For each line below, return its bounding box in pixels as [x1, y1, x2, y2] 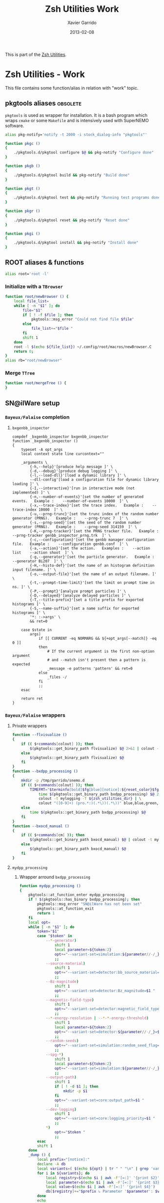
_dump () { [28, 1152, 50, 1157]
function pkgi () [5, 231, 41, 236]
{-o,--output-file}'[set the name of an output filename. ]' [30, 572, 157, 576]
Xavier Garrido [67, 20, 97, 26]
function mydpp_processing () [19, 883, 82, 889]
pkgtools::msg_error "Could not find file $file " [31, 317, 134, 322]
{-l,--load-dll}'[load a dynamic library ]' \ [30, 472, 126, 478]
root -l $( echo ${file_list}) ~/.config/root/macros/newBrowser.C [14, 344, 152, 349]
